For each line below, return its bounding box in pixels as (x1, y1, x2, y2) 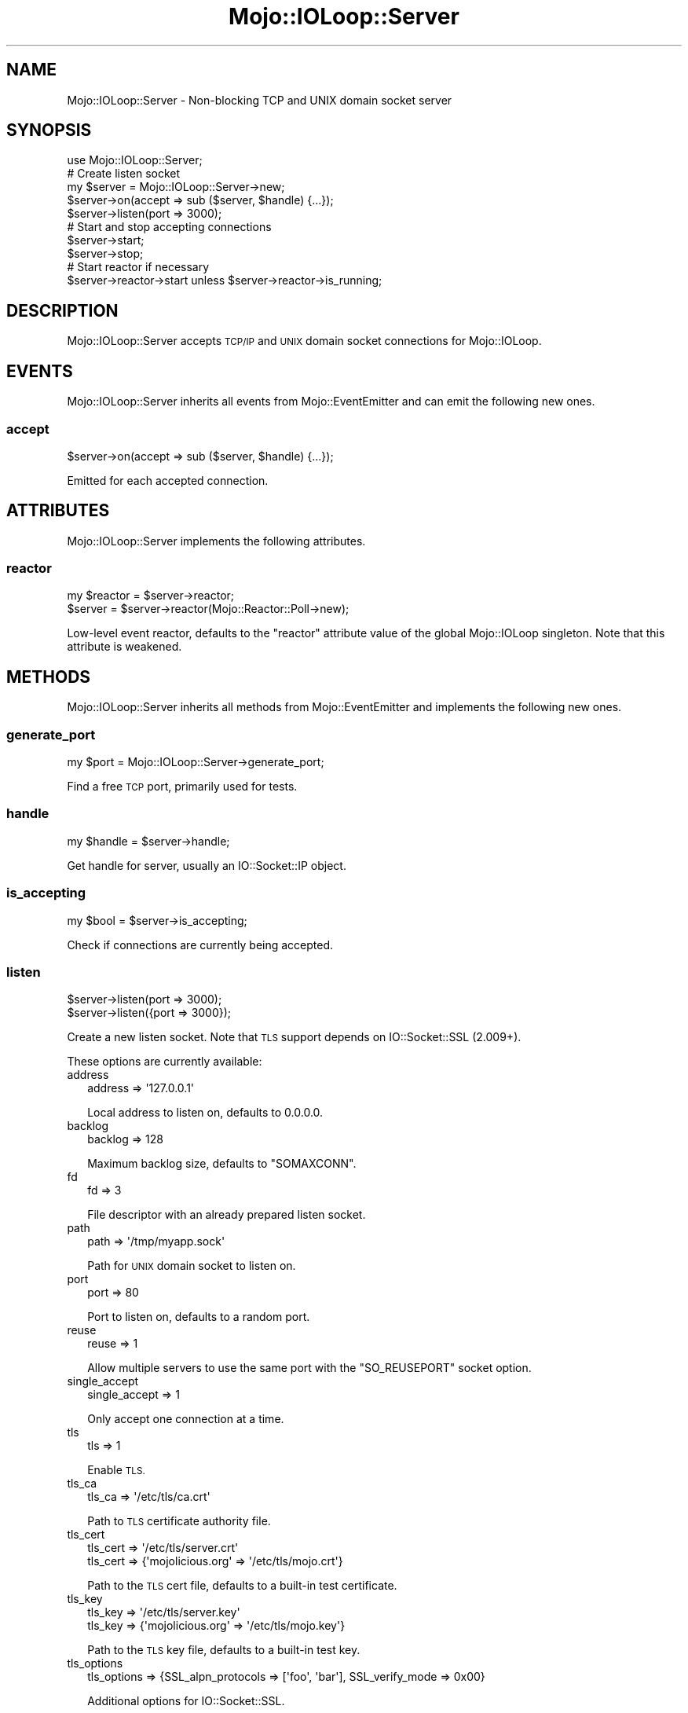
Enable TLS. (87, 1463, 145, 1477)
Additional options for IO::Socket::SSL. (87, 1694, 285, 1708)
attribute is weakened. (67, 640, 182, 654)
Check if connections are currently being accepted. (67, 937, 334, 952)
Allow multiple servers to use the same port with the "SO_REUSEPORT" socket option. (87, 1361, 532, 1375)
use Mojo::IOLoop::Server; (67, 153, 203, 167)
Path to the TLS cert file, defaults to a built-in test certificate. (87, 1579, 397, 1593)
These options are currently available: (67, 1055, 262, 1069)
